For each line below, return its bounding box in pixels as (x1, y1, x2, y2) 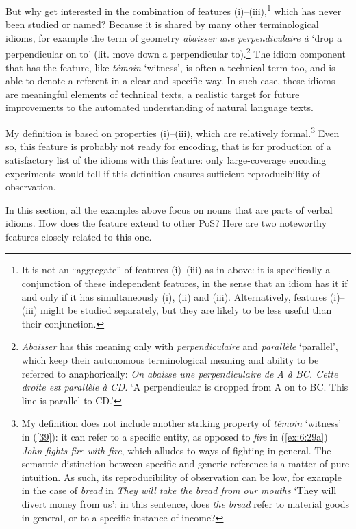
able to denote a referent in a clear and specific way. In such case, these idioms (5, 73, 335, 88)
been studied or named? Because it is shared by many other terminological (5, 17, 319, 32)
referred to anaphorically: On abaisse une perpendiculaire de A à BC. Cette (21, 366, 338, 380)
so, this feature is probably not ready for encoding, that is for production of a (5, 139, 331, 153)
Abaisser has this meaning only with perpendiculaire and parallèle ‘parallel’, (21, 339, 338, 354)
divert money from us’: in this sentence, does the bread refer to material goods (21, 496, 349, 510)
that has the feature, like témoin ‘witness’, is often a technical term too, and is (5, 60, 335, 74)
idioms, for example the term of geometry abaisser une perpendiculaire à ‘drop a (5, 30, 342, 45)
